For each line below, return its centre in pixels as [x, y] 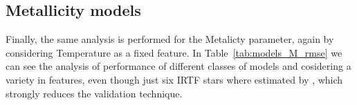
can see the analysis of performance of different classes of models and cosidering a [178, 66]
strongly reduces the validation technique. [94, 93]
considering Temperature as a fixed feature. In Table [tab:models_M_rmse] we [174, 52]
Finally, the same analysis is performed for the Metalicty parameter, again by [170, 39]
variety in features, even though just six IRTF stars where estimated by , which [174, 79]
